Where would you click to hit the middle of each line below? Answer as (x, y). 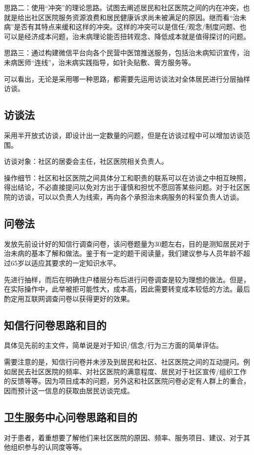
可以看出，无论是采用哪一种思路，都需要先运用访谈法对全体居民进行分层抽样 (127, 79)
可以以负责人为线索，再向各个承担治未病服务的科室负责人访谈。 (140, 196)
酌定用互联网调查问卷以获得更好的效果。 (69, 298)
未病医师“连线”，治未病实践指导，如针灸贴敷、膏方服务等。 (100, 62)
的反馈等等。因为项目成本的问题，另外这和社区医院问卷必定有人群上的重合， (127, 381)
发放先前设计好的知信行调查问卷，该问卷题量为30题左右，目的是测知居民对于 (127, 243)
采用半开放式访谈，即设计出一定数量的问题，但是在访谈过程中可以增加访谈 (124, 135)
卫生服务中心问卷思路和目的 (71, 417)
